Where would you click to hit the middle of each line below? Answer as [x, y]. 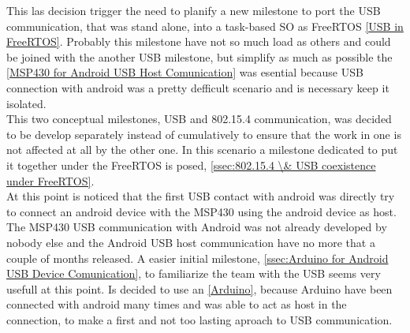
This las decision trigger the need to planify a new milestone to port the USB [194, 10]
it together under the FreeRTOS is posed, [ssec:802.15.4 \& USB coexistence [191, 165]
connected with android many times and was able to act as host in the [177, 304]
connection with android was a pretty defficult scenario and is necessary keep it [198, 87]
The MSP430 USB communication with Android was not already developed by [197, 227]
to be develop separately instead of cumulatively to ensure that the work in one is [204, 134]
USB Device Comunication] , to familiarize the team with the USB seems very [194, 273]
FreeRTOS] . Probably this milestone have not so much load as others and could [199, 41]
